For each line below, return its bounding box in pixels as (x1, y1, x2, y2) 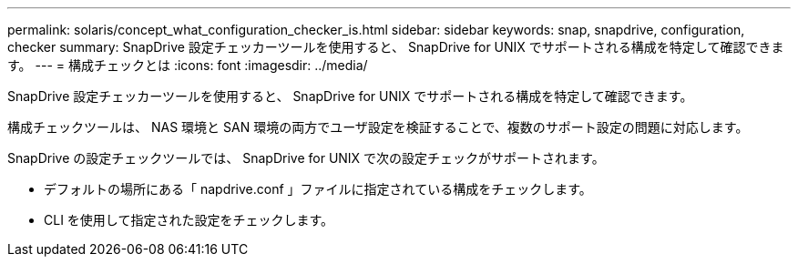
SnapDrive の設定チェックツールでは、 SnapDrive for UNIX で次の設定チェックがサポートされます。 (7, 150, 605, 166)
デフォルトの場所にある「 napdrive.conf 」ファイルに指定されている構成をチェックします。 (44, 181, 592, 197)
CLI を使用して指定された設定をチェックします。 (44, 212, 334, 228)
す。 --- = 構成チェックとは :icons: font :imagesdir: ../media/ (7, 57, 368, 73)
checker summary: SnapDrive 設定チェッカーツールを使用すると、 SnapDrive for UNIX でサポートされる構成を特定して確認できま (7, 39, 784, 55)
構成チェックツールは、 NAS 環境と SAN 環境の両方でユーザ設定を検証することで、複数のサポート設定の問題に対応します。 (7, 119, 749, 135)
